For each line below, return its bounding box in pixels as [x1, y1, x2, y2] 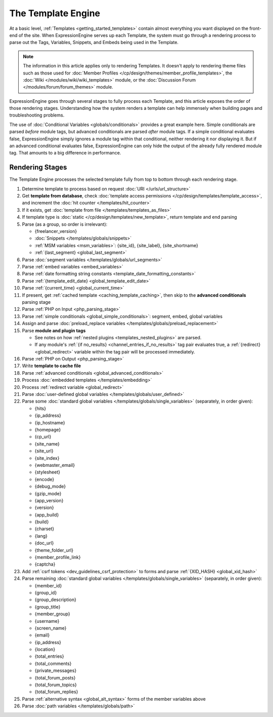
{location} [34, 646, 56, 653]
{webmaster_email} [34, 462, 75, 468]
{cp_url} [34, 433, 52, 440]
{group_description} [34, 596, 77, 603]
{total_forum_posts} [34, 674, 76, 681]
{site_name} [34, 441, 60, 447]
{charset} [34, 526, 55, 532]
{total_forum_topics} [34, 682, 77, 688]
